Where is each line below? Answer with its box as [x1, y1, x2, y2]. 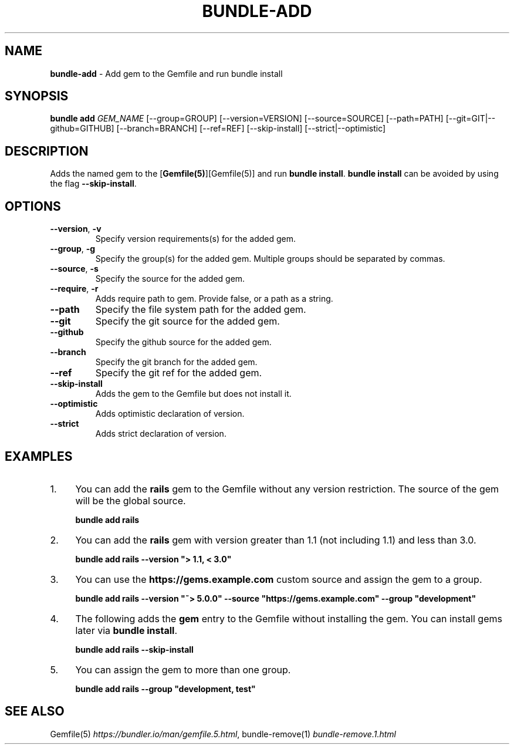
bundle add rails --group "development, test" [75, 683, 256, 694]
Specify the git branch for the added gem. [95, 357, 258, 367]
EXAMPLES [5, 448, 73, 464]
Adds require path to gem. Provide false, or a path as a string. [95, 293, 333, 304]
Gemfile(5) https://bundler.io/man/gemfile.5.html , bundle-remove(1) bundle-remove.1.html [50, 728, 396, 739]
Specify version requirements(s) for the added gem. [95, 234, 296, 244]
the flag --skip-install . [50, 178, 137, 189]
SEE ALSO [5, 704, 65, 719]
